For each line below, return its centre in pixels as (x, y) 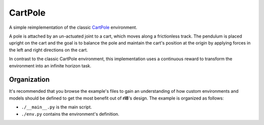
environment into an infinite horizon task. (50, 65)
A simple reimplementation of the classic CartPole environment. (73, 27)
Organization (29, 80)
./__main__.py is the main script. (57, 107)
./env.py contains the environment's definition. (70, 114)
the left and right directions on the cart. (48, 50)
